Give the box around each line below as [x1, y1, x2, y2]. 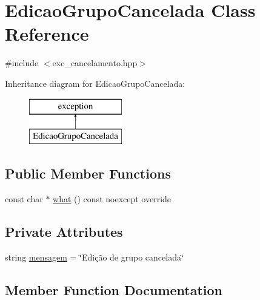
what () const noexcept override [53, 192, 172, 205]
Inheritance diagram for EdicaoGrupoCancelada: [5, 77, 185, 89]
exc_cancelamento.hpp [52, 56, 138, 69]
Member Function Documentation [5, 280, 223, 299]
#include [5, 56, 39, 69]
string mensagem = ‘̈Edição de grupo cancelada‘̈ [5, 250, 184, 263]
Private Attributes [5, 222, 123, 240]
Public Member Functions [5, 164, 171, 183]
